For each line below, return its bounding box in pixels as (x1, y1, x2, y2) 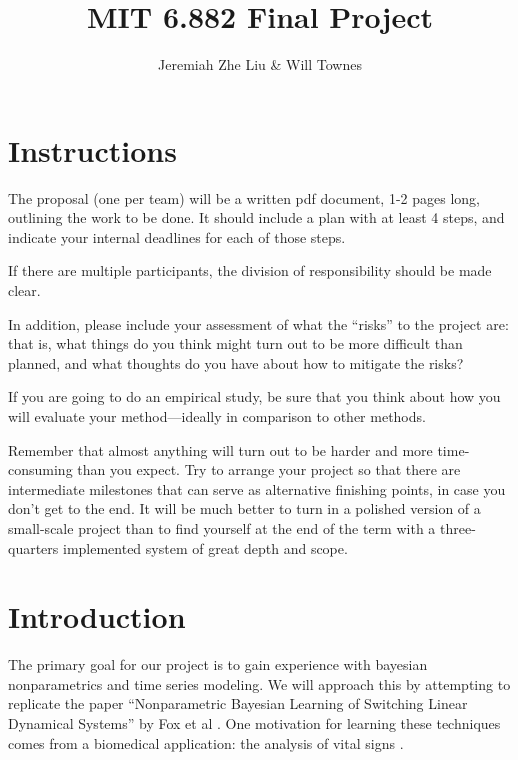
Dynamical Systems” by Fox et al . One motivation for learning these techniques (8, 713, 501, 734)
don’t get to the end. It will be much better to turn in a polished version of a (8, 498, 481, 519)
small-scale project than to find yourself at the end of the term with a (8, 517, 436, 538)
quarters (8, 537, 59, 558)
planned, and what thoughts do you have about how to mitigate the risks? (8, 352, 464, 373)
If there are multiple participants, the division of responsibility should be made (8, 260, 492, 281)
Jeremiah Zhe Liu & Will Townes (158, 54, 362, 75)
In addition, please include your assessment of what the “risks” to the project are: (8, 313, 509, 334)
